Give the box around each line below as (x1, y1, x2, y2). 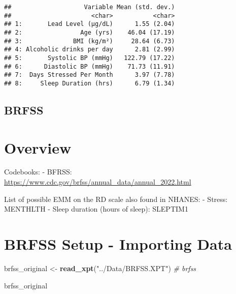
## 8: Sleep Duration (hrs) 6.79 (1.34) (4, 79, 175, 87)
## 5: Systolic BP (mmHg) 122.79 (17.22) (4, 54, 175, 62)
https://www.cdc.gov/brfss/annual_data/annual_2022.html (4, 177, 191, 187)
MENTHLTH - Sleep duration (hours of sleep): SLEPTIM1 (4, 203, 188, 214)
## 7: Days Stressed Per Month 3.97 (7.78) (4, 71, 175, 79)
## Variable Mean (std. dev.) (4, 4, 175, 11)
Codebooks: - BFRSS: (4, 166, 72, 177)
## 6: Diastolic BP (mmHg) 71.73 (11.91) (4, 63, 175, 70)
